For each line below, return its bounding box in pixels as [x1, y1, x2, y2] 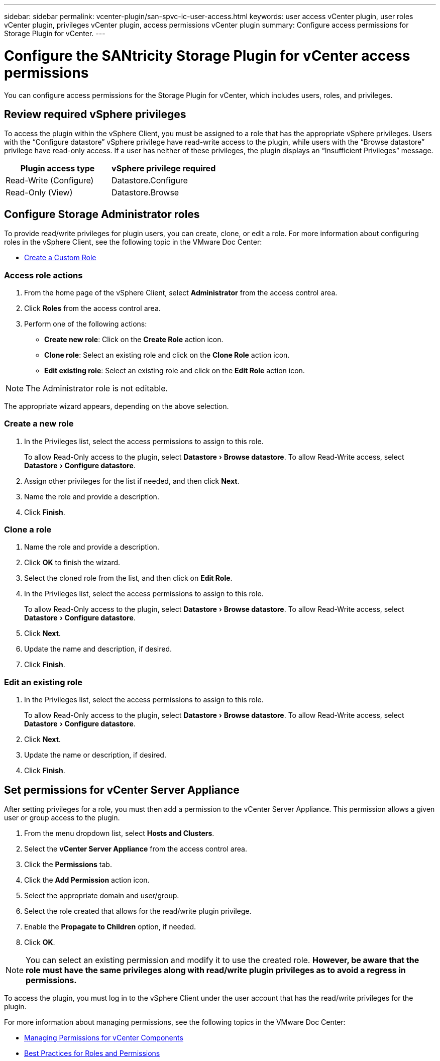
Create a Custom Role [24, 253, 96, 262]
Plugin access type [20, 163, 95, 174]
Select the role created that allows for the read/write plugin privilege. [24, 907, 252, 916]
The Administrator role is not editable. [26, 383, 168, 393]
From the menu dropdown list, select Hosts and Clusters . [24, 829, 214, 838]
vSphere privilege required [112, 163, 216, 174]
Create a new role [4, 418, 74, 429]
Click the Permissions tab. [24, 860, 112, 869]
